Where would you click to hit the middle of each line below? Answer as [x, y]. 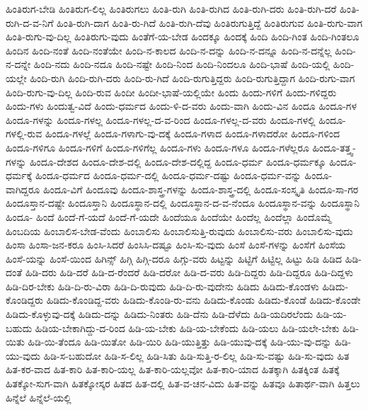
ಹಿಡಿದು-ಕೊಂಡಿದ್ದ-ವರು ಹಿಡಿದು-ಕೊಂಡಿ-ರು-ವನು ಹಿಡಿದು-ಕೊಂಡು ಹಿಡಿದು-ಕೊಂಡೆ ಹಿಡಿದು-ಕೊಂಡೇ [203, 300]
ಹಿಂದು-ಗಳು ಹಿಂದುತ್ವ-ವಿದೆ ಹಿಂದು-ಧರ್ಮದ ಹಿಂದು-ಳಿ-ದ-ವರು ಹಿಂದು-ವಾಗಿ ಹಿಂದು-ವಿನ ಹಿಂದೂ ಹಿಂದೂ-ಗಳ [182, 106]
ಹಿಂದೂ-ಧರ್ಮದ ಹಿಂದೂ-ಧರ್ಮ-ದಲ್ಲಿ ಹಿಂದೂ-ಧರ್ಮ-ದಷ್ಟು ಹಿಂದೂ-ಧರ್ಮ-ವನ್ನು [168, 175]
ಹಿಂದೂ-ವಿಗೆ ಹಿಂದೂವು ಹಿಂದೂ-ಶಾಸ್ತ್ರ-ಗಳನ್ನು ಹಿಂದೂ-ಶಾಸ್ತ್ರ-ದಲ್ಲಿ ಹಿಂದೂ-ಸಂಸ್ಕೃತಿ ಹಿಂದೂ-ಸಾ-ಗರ [201, 189]
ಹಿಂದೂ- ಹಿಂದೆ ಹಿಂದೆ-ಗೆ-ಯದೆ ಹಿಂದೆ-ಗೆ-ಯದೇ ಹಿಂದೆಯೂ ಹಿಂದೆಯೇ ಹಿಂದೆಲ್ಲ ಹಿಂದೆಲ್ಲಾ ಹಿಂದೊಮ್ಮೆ [169, 216]
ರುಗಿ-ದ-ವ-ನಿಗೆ [30, 22]
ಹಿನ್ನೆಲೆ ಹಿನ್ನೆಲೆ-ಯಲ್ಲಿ [39, 397]
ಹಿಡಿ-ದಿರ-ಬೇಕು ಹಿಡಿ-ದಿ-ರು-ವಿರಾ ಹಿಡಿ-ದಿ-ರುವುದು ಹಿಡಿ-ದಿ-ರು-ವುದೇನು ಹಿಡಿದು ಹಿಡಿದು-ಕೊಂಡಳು [162, 286]
